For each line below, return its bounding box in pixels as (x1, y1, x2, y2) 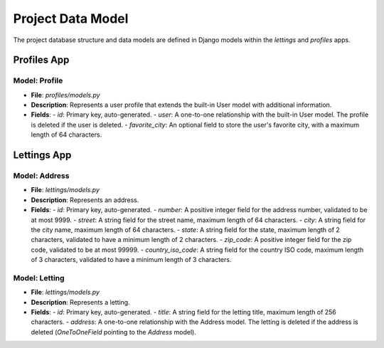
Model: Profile (13, 75, 63, 85)
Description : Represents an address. (31, 196, 139, 204)
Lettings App (13, 149, 72, 162)
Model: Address (13, 171, 70, 181)
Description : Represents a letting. (31, 297, 131, 306)
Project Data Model (13, 11, 129, 26)
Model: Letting (13, 273, 65, 283)
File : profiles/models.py (31, 90, 100, 99)
